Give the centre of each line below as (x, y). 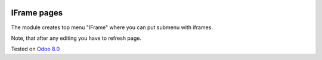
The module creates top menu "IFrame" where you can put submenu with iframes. (112, 27)
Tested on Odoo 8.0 (35, 49)
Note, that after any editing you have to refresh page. (76, 38)
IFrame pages (37, 13)
